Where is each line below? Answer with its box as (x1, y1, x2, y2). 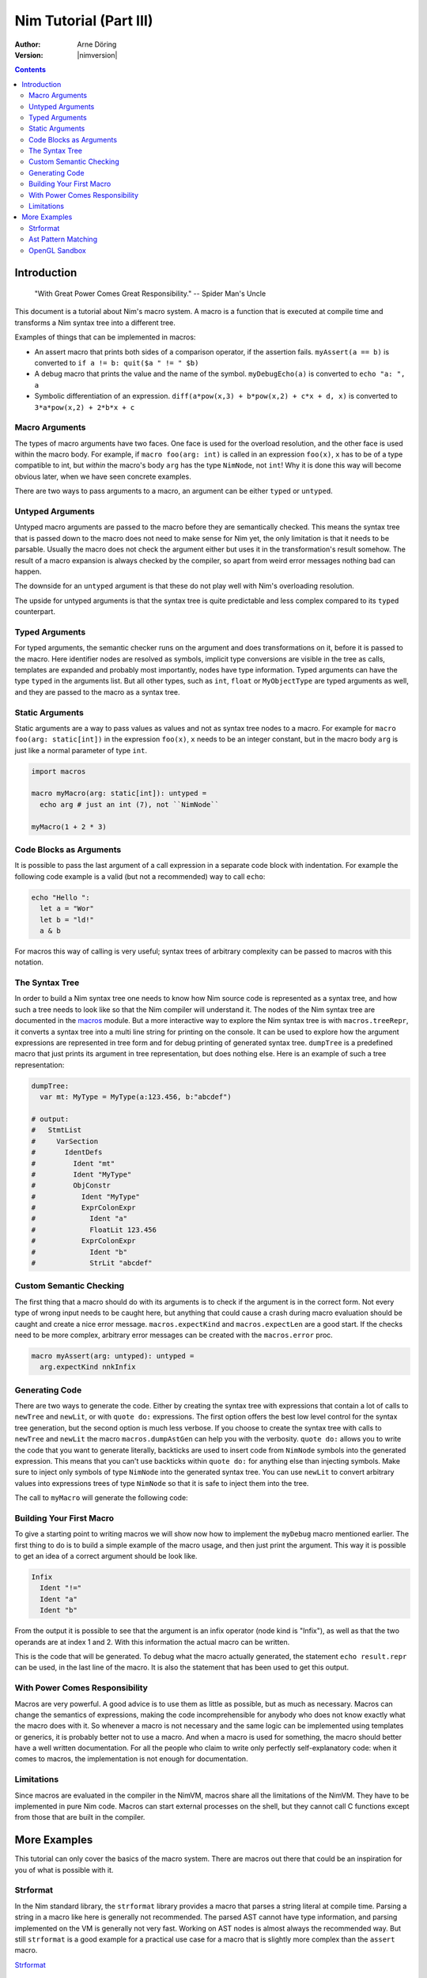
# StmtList (31, 1126, 82, 1135)
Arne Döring (77, 40, 117, 49)
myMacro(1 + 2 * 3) (31, 822, 107, 831)
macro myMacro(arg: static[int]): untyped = (31, 789, 207, 798)
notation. (14, 957, 43, 967)
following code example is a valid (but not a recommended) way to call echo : (14, 871, 266, 881)
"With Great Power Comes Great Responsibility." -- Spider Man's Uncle (34, 289, 266, 298)
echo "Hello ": (31, 892, 90, 902)
